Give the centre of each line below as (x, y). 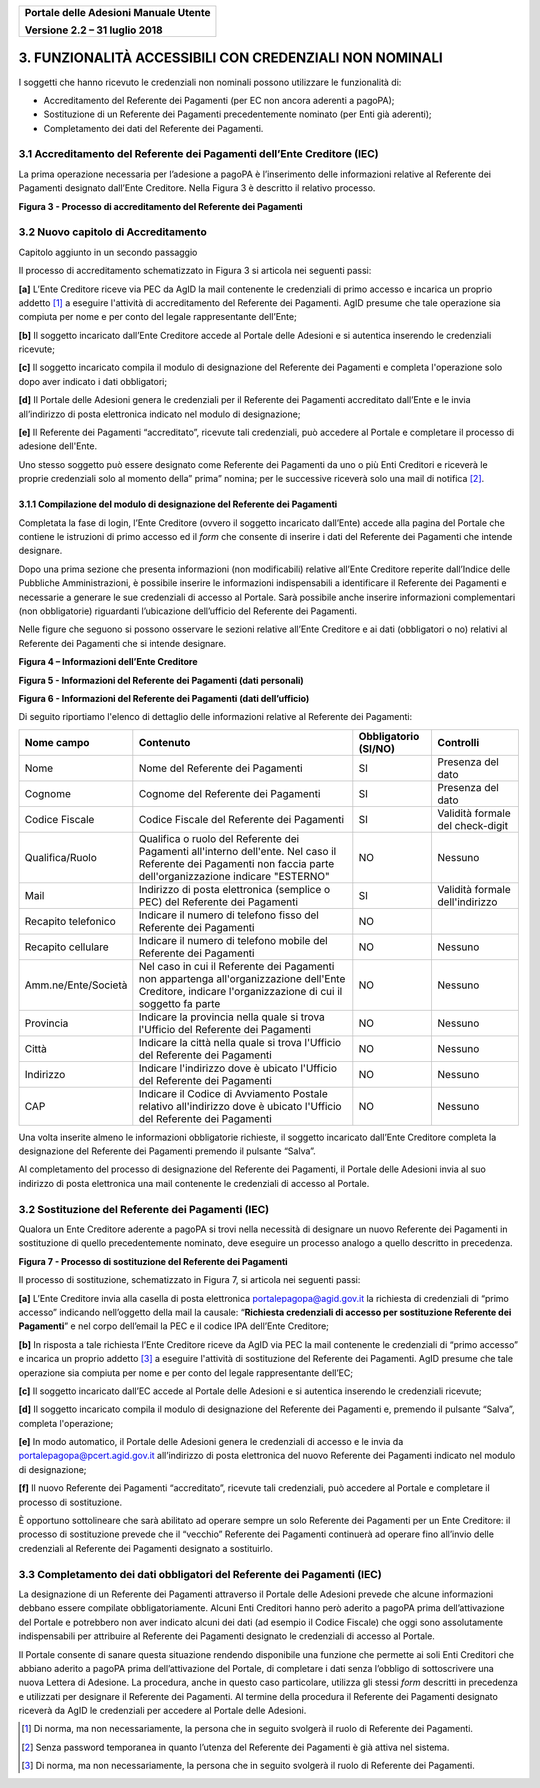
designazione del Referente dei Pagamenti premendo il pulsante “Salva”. (167, 1151)
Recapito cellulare (66, 947)
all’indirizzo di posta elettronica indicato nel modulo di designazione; (159, 414)
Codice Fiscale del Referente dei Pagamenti (241, 819)
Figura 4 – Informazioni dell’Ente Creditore (108, 662)
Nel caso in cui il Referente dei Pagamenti (236, 966)
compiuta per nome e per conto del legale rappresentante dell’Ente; (157, 317)
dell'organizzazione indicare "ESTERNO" (234, 876)
